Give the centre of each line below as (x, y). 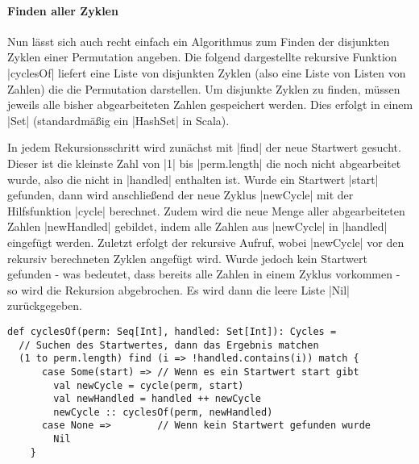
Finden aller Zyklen (63, 10)
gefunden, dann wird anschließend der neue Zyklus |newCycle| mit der (180, 195)
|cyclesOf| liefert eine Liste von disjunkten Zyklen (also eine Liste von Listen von (207, 72)
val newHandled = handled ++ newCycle (157, 399)
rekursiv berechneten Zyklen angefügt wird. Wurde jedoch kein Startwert (187, 258)
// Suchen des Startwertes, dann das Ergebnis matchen (169, 345)
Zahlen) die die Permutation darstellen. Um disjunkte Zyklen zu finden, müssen (204, 88)
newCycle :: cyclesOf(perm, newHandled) (163, 412)
